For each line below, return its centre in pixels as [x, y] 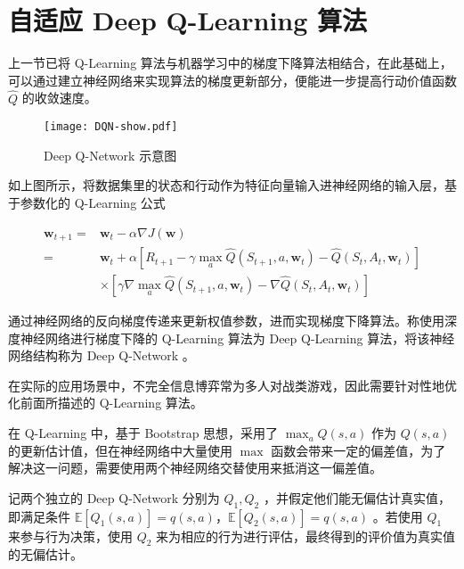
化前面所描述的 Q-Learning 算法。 [106, 403]
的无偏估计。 [45, 554]
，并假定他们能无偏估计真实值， [357, 497]
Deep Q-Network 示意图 [110, 155]
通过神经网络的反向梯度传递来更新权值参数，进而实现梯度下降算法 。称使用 [226, 321]
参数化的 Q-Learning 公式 [93, 202]
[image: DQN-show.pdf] [111, 127]
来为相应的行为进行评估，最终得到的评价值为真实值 [306, 536]
